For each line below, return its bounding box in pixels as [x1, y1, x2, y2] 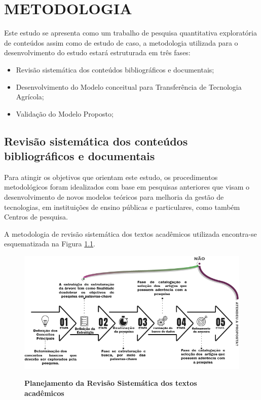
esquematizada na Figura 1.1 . [4, 238, 96, 249]
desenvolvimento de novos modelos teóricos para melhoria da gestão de [4, 192, 224, 202]
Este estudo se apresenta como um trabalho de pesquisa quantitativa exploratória [4, 27, 257, 38]
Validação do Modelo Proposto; [16, 108, 114, 119]
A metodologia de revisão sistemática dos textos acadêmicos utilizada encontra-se [4, 228, 257, 239]
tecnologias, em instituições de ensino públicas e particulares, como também [4, 201, 240, 212]
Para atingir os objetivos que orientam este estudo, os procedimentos [4, 171, 218, 182]
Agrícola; [16, 91, 44, 102]
